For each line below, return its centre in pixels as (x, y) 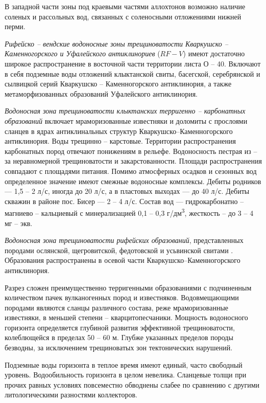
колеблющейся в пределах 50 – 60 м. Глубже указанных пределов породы (119, 337)
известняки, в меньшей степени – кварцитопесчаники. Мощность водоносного (126, 317)
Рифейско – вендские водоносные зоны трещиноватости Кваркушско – (117, 43)
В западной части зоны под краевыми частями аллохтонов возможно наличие (125, 6)
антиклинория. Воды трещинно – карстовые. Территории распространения (120, 141)
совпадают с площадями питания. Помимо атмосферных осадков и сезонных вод (131, 171)
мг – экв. (19, 223)
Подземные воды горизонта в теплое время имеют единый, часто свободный (124, 364)
